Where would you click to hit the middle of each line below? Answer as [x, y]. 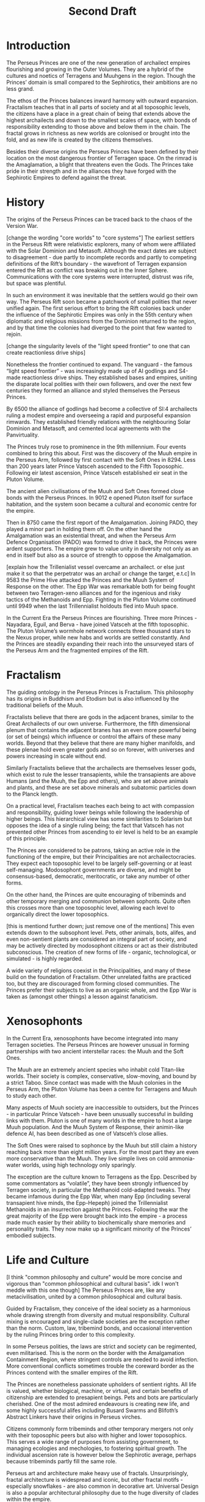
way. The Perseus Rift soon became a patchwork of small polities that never [102, 301]
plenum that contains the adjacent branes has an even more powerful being [101, 730]
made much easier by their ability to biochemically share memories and [96, 1222]
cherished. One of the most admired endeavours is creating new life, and [98, 1403]
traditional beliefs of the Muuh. [45, 705]
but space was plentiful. [37, 283]
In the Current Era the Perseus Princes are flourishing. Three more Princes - [102, 617]
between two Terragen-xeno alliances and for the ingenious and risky [94, 593]
